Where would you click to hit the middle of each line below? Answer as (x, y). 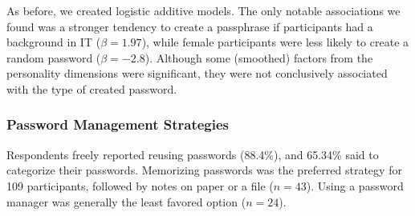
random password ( (54, 57)
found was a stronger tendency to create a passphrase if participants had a (190, 26)
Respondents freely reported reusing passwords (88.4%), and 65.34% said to (193, 154)
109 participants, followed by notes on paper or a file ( (140, 185)
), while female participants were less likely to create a (275, 42)
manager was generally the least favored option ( (126, 201)
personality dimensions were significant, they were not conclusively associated (197, 73)
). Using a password (355, 185)
